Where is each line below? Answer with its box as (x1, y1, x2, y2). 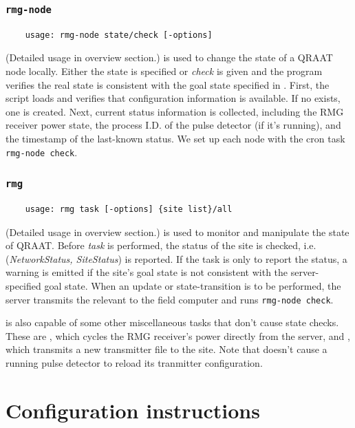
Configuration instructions (6, 396, 260, 424)
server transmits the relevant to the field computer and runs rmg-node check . (6, 292, 334, 306)
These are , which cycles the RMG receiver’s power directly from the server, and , (6, 328, 350, 343)
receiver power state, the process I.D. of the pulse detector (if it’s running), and (6, 118, 341, 132)
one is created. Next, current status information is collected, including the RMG (6, 104, 344, 118)
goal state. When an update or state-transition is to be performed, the (44, 278, 341, 292)
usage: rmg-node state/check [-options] (25, 30, 213, 40)
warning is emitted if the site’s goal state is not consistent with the (6, 265, 288, 279)
